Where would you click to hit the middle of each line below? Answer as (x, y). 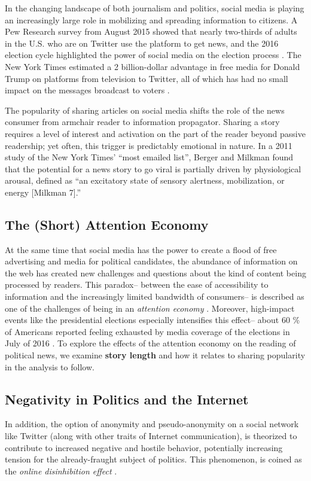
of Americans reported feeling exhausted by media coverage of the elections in (147, 331)
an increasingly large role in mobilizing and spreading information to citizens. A (151, 19)
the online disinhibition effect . (61, 471)
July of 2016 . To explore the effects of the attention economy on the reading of (150, 343)
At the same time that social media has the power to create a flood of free (141, 249)
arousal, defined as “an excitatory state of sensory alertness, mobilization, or (145, 180)
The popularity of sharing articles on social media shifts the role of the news (145, 110)
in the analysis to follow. (50, 366)
